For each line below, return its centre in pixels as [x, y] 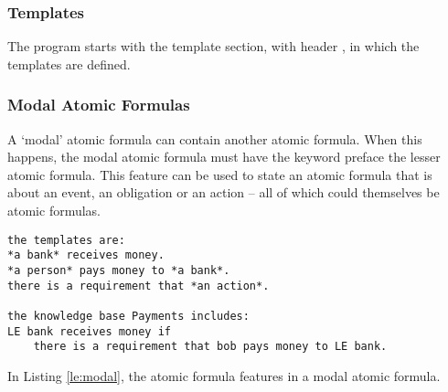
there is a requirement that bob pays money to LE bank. [210, 347]
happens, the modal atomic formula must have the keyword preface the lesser [224, 157]
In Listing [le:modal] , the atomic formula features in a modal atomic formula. [224, 375]
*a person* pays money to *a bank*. [119, 270]
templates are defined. [69, 64]
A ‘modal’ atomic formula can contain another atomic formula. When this [215, 138]
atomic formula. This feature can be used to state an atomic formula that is [220, 174]
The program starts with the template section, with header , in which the [213, 46]
